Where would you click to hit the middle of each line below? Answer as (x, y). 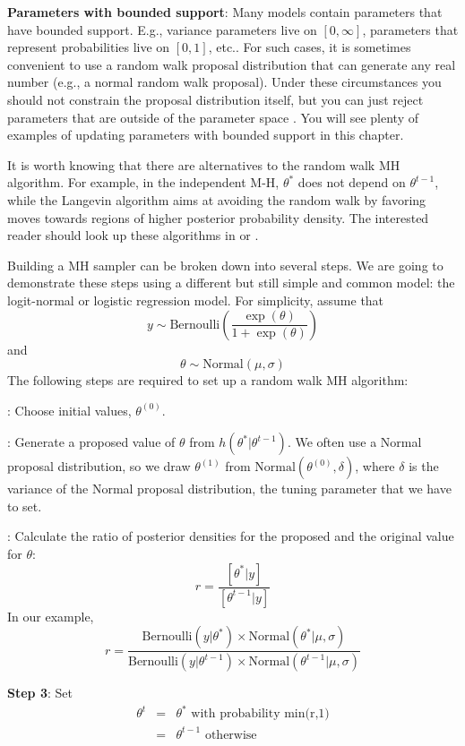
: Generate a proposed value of (91, 442)
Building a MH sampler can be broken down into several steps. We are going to (225, 265)
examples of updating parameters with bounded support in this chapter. (206, 135)
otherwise (231, 735)
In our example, (51, 616)
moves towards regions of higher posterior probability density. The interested (218, 217)
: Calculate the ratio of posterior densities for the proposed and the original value (231, 536)
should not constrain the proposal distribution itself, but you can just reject (215, 99)
